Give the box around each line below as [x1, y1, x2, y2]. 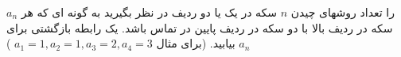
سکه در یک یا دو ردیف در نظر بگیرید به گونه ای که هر [21, 4, 278, 20]
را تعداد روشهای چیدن [290, 4, 395, 20]
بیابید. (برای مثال [156, 35, 236, 51]
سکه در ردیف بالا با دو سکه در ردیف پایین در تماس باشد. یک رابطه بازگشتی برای [6, 19, 393, 36]
